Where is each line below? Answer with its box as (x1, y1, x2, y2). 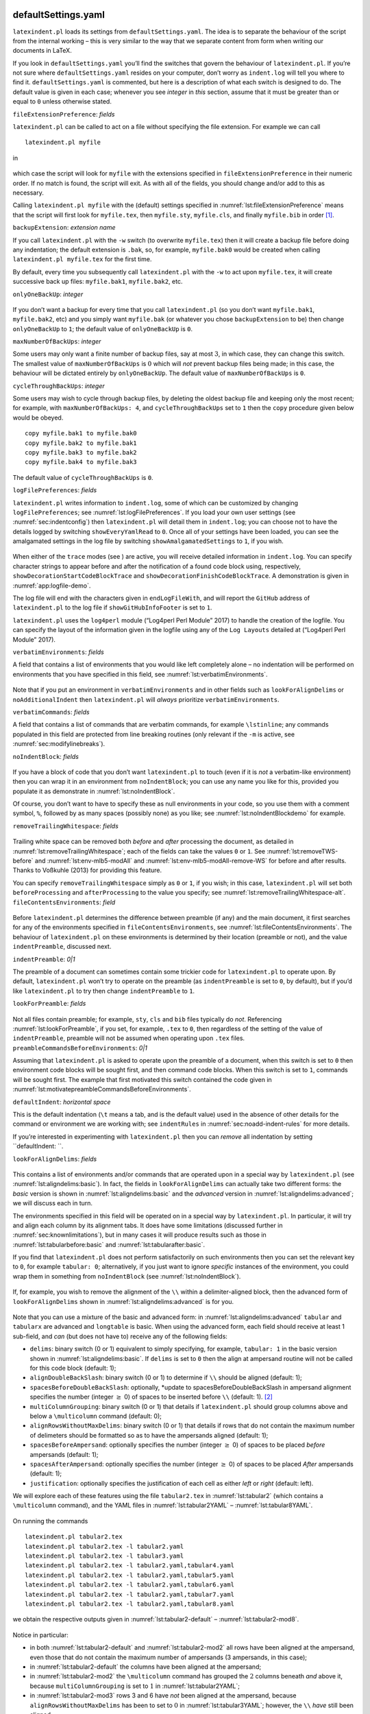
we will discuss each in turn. (12, 1199, 92, 1207)
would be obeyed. (12, 413, 64, 422)
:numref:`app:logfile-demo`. (12, 581, 91, 590)
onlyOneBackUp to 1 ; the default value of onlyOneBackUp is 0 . (12, 324, 193, 333)
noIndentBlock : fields (12, 752, 79, 760)
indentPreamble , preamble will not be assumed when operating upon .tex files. (12, 1034, 245, 1042)
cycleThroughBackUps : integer (12, 381, 106, 390)
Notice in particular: (12, 1630, 69, 1639)
